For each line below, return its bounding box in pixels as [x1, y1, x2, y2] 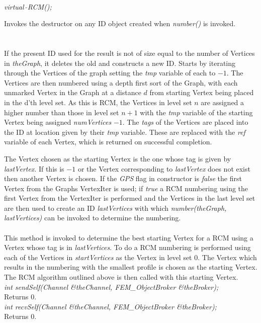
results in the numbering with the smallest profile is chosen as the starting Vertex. [4, 262, 257, 272]
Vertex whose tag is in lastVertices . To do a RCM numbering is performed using [4, 242, 251, 253]
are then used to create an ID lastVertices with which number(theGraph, [4, 202, 227, 213]
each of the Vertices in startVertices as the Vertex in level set [4, 252, 192, 262]
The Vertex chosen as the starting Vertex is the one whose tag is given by [4, 153, 231, 164]
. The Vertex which [198, 252, 257, 262]
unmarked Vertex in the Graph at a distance [4, 87, 141, 98]
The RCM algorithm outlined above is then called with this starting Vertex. [4, 272, 238, 282]
